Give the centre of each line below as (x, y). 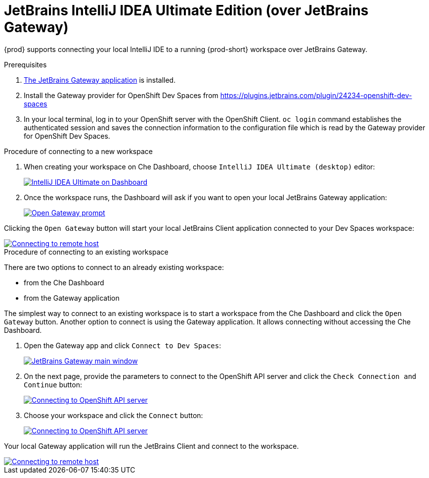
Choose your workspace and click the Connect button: (113, 415)
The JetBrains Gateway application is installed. (100, 80)
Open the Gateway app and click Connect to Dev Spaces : (123, 345)
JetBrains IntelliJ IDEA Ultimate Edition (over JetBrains (186, 10)
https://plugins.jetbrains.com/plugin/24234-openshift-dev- (316, 95)
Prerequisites (25, 64)
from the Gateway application (72, 298)
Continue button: (53, 384)
